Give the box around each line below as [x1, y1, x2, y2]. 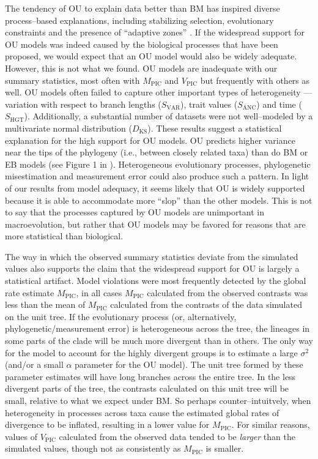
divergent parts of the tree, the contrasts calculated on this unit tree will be [5, 382, 289, 395]
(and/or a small [5, 358, 64, 371]
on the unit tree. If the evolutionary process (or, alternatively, [5, 310, 237, 323]
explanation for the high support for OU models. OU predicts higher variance [5, 133, 295, 146]
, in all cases [76, 286, 122, 299]
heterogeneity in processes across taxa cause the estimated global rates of [5, 406, 279, 419]
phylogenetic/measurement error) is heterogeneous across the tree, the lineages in [5, 322, 310, 335]
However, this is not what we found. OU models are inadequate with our [5, 61, 278, 74]
